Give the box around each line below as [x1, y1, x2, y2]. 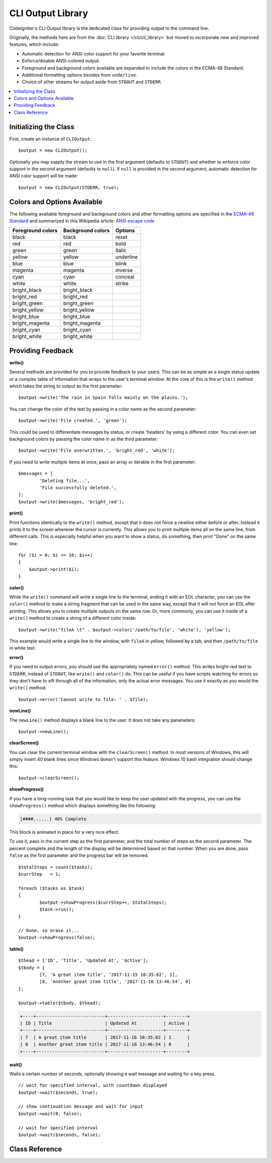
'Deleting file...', [39, 478, 90, 484]
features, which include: [9, 41, 59, 47]
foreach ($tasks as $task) [18, 885, 85, 891]
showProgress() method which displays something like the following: [9, 802, 156, 809]
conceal [115, 273, 134, 280]
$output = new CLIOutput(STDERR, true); [18, 185, 119, 190]
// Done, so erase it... [18, 928, 80, 934]
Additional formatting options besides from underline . [22, 72, 138, 78]
